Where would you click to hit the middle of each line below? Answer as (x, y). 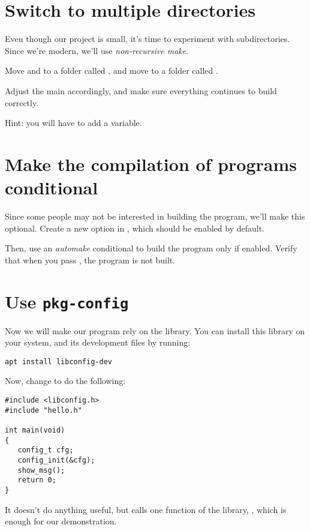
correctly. (22, 102)
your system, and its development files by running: (98, 342)
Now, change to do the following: (65, 381)
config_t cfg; (46, 450)
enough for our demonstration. (61, 521)
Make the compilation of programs (151, 163)
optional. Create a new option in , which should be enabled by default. (135, 228)
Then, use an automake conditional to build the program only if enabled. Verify (151, 248)
